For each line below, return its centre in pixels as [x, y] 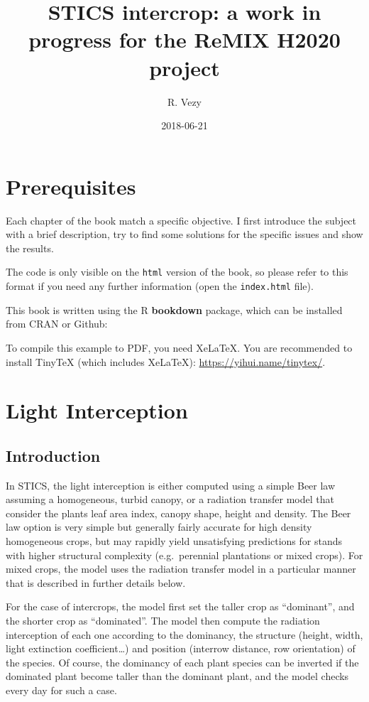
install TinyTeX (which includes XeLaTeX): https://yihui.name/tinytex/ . [166, 361]
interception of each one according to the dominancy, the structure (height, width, [184, 634]
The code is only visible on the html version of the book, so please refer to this [177, 272]
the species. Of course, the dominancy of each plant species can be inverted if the [182, 662]
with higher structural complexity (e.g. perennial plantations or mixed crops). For [184, 555]
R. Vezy [184, 101]
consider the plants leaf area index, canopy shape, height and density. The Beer [178, 513]
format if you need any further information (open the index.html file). [160, 286]
